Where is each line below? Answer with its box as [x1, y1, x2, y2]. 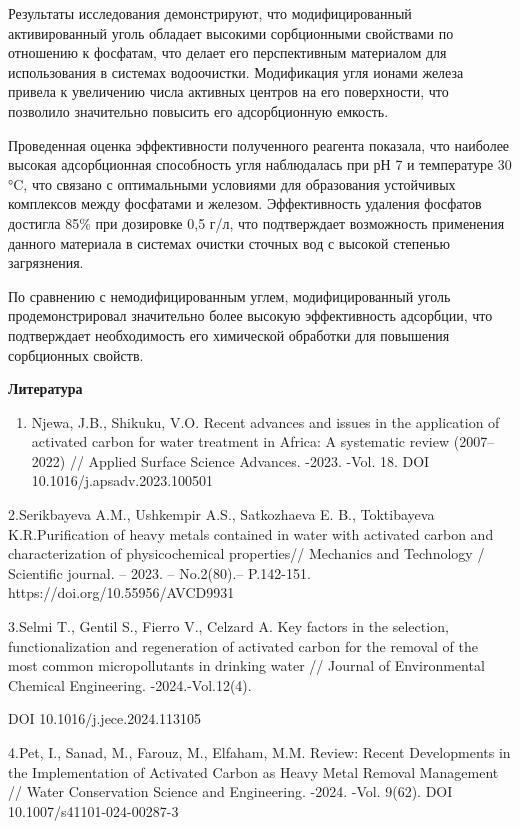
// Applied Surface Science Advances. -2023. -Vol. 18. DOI [69, 450, 430, 471]
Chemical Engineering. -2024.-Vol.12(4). [8, 674, 252, 695]
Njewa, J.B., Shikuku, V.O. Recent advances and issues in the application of [31, 411, 500, 432]
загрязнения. [8, 252, 84, 273]
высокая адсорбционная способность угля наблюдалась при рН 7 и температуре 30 [8, 154, 512, 175]
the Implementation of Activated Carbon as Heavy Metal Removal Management [8, 761, 499, 782]
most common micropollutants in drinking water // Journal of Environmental [8, 655, 485, 676]
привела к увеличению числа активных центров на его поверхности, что [8, 81, 449, 102]
